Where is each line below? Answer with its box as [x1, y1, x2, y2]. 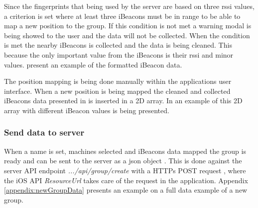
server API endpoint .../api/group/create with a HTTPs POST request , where [4, 165, 246, 175]
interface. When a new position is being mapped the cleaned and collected [4, 85, 231, 96]
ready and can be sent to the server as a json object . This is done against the [4, 155, 242, 166]
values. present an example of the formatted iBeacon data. [4, 59, 182, 69]
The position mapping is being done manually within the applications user [4, 76, 232, 86]
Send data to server [4, 126, 85, 139]
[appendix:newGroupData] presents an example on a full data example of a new [4, 185, 248, 195]
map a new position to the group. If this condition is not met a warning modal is [4, 20, 252, 31]
